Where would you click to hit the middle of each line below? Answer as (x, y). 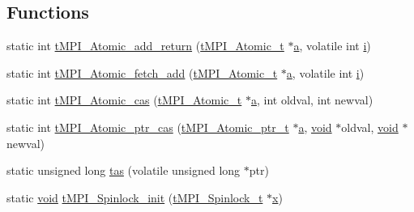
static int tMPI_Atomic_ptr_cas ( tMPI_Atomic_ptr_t (148, 127)
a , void (315, 127)
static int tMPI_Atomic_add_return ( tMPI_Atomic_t (145, 46)
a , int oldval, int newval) (312, 100)
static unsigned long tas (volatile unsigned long (124, 170)
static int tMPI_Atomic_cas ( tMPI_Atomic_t (124, 100)
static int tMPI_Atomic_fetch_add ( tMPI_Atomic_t (142, 72)
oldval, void (370, 127)
